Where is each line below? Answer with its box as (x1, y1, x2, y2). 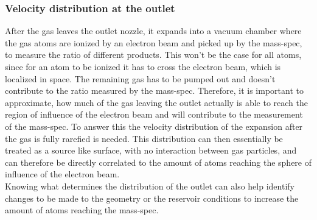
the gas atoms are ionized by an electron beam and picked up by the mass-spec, (5, 36, 302, 49)
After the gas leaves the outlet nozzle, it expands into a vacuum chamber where (5, 24, 302, 37)
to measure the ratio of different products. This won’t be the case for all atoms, (5, 48, 302, 61)
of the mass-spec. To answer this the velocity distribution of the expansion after (5, 119, 303, 132)
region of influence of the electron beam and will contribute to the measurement (5, 108, 303, 121)
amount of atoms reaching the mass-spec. (5, 204, 159, 216)
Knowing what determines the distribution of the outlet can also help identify (5, 179, 294, 192)
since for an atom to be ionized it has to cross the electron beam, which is (5, 60, 281, 73)
